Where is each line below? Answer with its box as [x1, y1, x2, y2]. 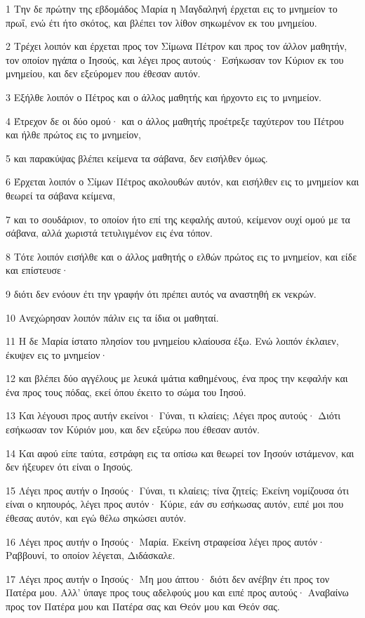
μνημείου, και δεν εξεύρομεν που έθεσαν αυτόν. [6, 66, 201, 81]
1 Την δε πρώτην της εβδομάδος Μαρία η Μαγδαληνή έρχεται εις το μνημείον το [6, 1, 338, 15]
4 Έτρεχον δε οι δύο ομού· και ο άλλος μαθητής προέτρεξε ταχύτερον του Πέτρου [6, 113, 344, 128]
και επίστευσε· [6, 263, 69, 277]
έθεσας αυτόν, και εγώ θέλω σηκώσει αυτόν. [6, 511, 187, 525]
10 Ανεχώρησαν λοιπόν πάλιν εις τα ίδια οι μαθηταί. [6, 310, 219, 324]
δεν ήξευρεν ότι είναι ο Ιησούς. [6, 459, 133, 474]
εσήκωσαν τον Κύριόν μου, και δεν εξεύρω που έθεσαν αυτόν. [6, 422, 260, 437]
